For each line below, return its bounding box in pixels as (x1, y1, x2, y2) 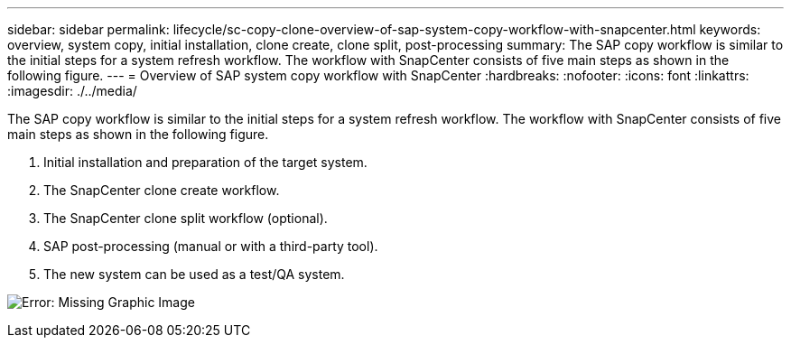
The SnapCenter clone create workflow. (43, 182, 280, 198)
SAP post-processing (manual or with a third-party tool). (43, 238, 378, 254)
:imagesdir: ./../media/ (7, 83, 137, 98)
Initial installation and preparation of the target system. (43, 154, 368, 170)
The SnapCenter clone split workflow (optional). (43, 210, 328, 226)
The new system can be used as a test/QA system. (43, 266, 345, 282)
